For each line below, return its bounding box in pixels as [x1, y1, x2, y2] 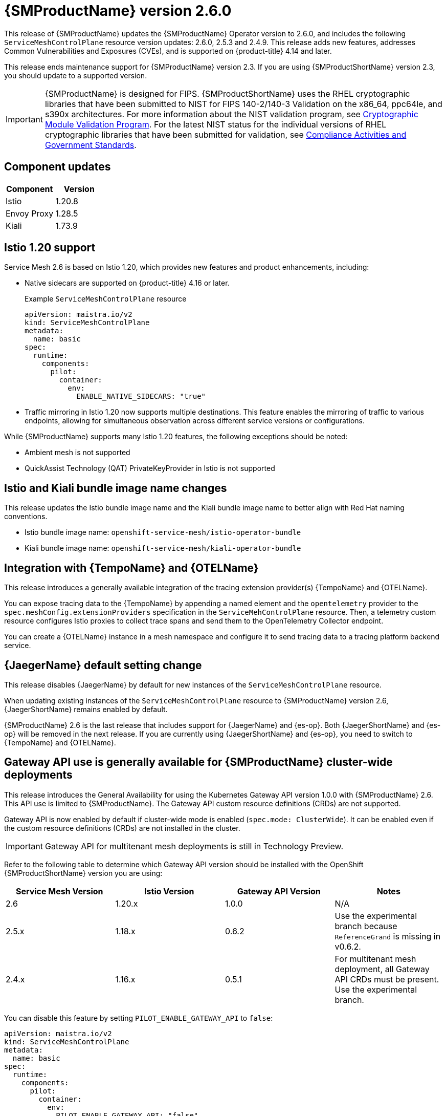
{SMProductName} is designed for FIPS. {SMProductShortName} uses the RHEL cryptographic [44, 88, 410, 99]
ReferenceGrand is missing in [334, 931, 441, 941]
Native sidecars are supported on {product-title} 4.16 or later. [25, 278, 230, 288]
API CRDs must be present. [334, 974, 439, 984]
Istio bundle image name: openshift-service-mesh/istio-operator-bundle [25, 528, 301, 537]
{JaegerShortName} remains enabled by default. [4, 704, 168, 714]
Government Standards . [44, 139, 137, 150]
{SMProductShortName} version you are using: [4, 868, 163, 877]
